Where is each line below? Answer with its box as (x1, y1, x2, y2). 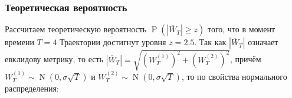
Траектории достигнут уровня (60, 36, 166, 48)
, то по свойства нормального (181, 70, 287, 82)
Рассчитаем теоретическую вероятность (5, 23, 147, 35)
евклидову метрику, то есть (5, 53, 103, 65)
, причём (230, 53, 261, 65)
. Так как (194, 36, 227, 48)
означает (248, 36, 278, 48)
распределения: (5, 82, 59, 94)
